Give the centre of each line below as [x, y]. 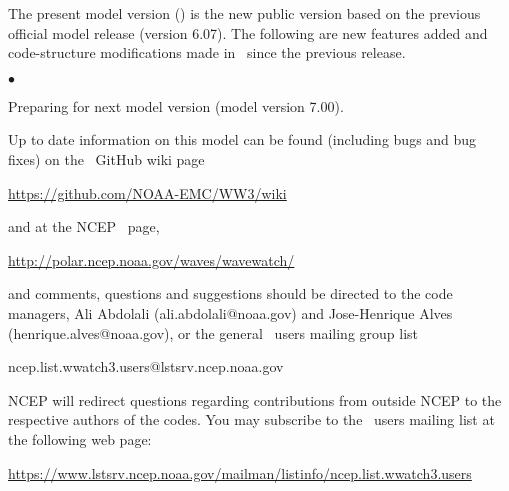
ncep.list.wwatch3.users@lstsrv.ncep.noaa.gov [146, 366]
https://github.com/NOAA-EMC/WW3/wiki [147, 192]
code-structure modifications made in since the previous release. [207, 52]
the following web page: [80, 438]
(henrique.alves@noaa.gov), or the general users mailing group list [213, 332]
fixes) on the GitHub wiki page [106, 158]
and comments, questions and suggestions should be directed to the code [230, 293]
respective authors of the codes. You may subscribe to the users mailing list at [251, 419]
